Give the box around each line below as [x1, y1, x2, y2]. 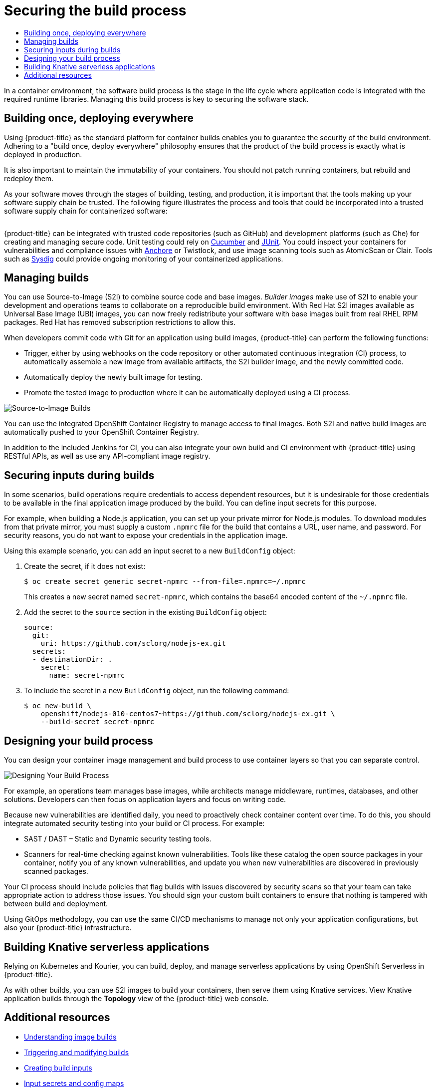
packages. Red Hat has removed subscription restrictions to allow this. [4, 318, 235, 327]
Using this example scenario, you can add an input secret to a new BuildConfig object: [4, 546, 295, 555]
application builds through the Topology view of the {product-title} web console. [4, 994, 269, 1003]
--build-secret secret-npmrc [40, 718, 155, 726]
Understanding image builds [24, 1032, 117, 1041]
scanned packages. [24, 867, 88, 876]
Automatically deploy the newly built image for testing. [24, 373, 203, 382]
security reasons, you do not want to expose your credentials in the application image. [4, 531, 288, 540]
